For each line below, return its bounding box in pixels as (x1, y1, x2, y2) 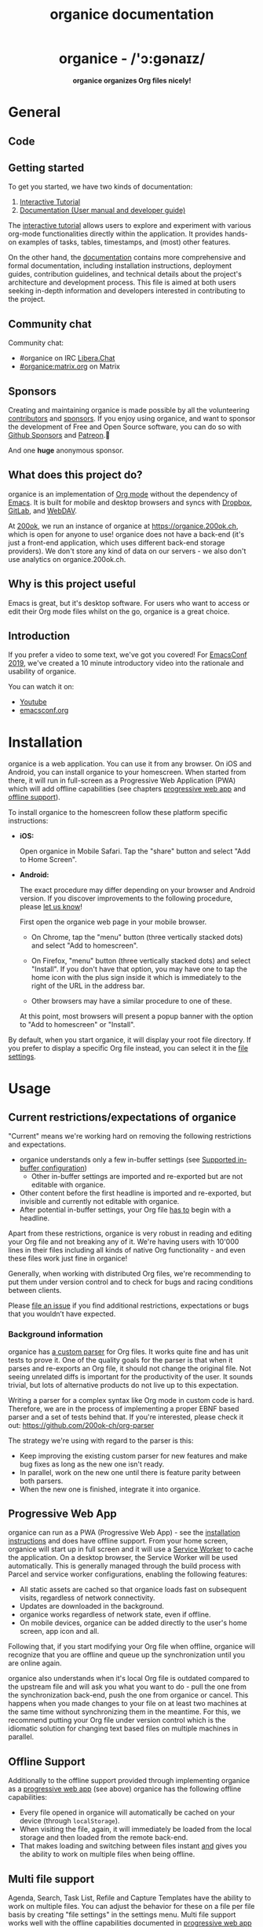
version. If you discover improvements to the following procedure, (19, 894, 233, 903)
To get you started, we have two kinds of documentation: (8, 182, 193, 192)
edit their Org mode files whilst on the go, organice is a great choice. (8, 607, 230, 616)
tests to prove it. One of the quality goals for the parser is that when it (8, 1355, 233, 1364)
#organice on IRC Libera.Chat (19, 354, 115, 363)
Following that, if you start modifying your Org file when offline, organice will (8, 1642, 255, 1651)
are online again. (8, 1658, 62, 1668)
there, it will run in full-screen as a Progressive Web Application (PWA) (8, 776, 236, 785)
